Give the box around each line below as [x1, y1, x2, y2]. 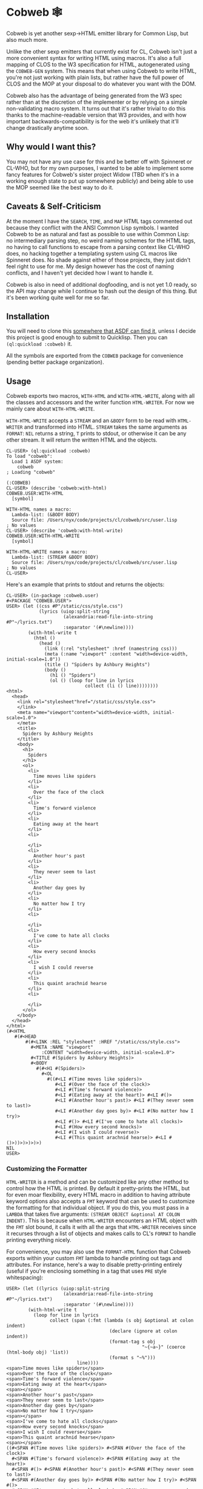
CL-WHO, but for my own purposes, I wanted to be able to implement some [6, 164, 194, 171]
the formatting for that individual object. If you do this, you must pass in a [6, 1204, 189, 1211]
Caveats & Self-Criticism [6, 202, 101, 212]
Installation [6, 311, 50, 321]
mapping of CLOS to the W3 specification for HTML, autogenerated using [6, 61, 190, 68]
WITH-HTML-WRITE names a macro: [6, 549, 88, 555]
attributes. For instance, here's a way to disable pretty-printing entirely [6, 1261, 182, 1269]
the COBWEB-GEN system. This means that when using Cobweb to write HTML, [6, 67, 197, 74]
